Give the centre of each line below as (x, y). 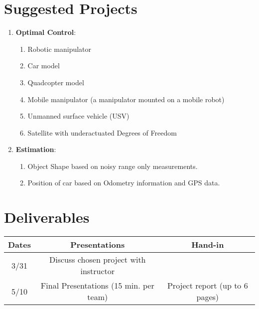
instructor (98, 271)
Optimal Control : (46, 32)
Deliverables (47, 217)
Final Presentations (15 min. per (97, 286)
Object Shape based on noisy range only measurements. (113, 166)
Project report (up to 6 (207, 286)
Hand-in (208, 245)
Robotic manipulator (60, 49)
